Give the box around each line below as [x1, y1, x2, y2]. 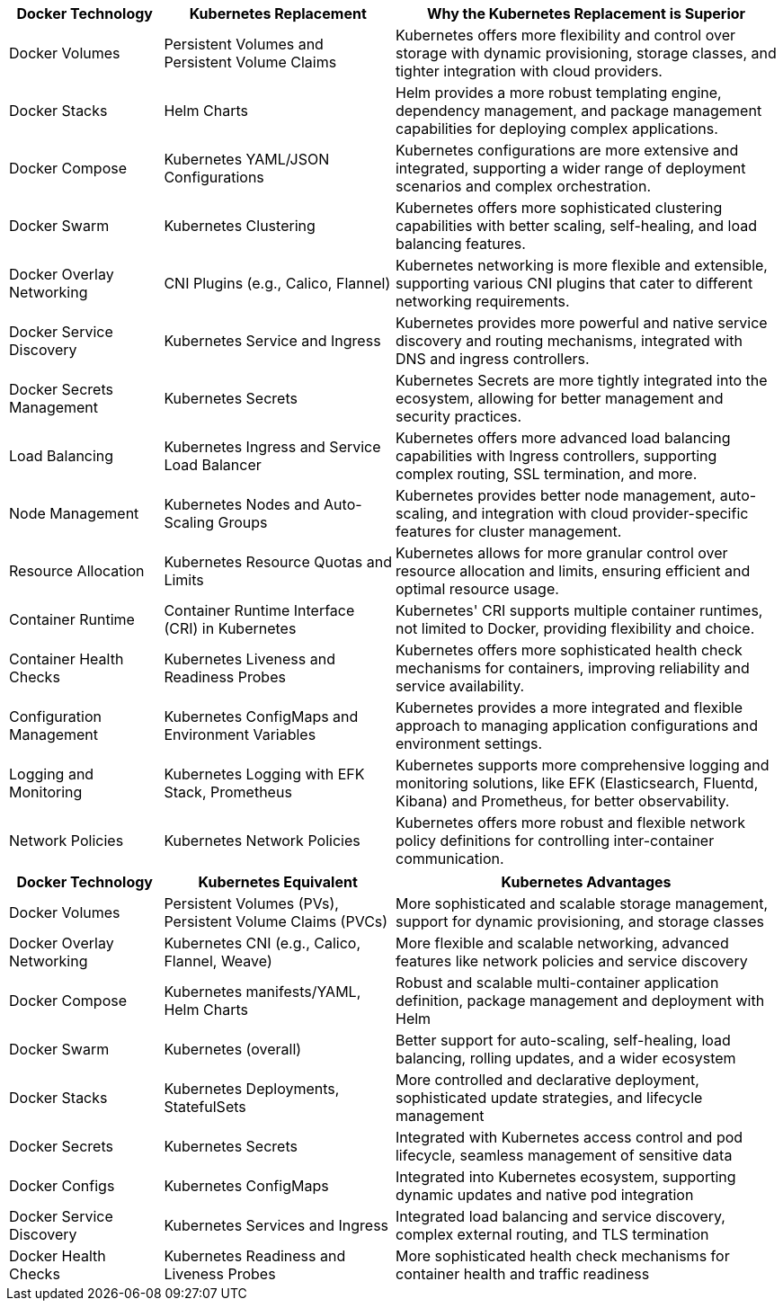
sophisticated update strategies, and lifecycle [395, 1089, 703, 1107]
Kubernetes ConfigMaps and [164, 707, 359, 725]
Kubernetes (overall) [164, 1040, 302, 1058]
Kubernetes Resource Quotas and [164, 553, 392, 571]
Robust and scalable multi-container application [395, 974, 719, 992]
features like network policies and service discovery [395, 952, 748, 970]
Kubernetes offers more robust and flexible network [395, 814, 746, 832]
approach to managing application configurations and [395, 716, 759, 734]
